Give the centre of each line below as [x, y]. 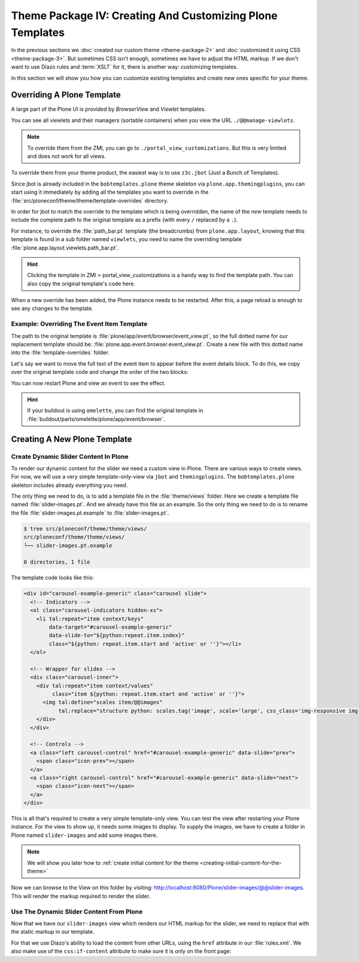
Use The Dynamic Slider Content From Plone [77, 911]
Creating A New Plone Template [72, 439]
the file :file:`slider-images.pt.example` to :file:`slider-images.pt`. [90, 513]
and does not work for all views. [66, 156]
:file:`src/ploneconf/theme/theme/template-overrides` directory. [90, 200]
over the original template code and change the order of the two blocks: [100, 372]
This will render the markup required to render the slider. [81, 896]
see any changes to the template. [52, 309]
